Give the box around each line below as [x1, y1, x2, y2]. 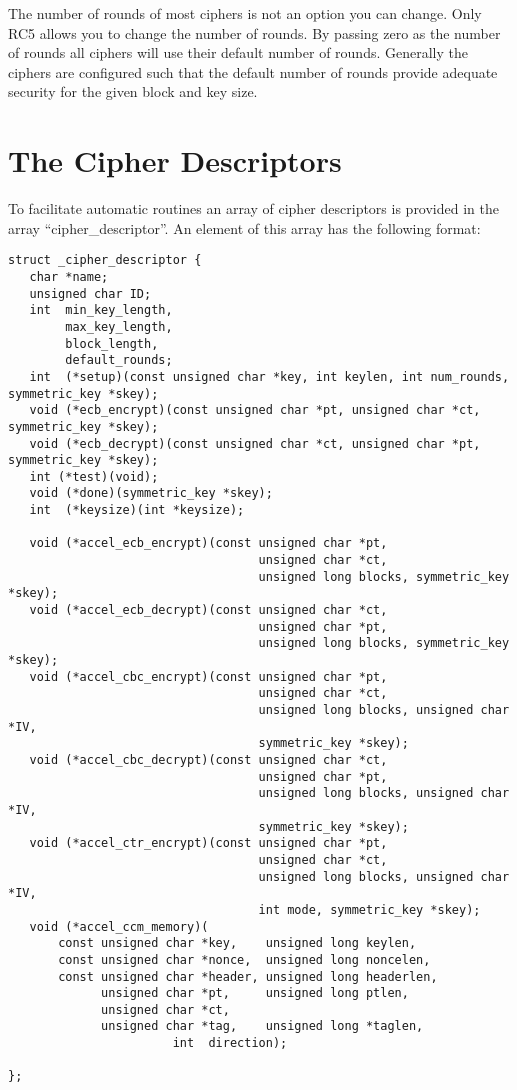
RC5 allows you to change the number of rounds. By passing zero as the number [8, 22, 501, 43]
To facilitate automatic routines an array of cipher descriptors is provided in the [8, 198, 499, 219]
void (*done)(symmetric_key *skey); [29, 486, 273, 501]
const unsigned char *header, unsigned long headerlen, [58, 969, 438, 984]
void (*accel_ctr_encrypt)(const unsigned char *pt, [29, 836, 388, 851]
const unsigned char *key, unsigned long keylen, [58, 936, 417, 951]
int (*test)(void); [29, 469, 159, 484]
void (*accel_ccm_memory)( [29, 919, 209, 934]
